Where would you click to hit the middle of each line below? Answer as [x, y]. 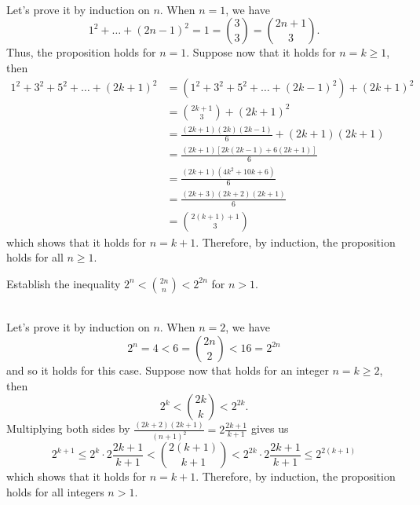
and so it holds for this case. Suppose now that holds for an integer [168, 370]
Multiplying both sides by [68, 428]
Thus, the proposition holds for [81, 52]
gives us [270, 428]
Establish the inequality [64, 283]
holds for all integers [55, 492]
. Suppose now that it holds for [261, 52]
